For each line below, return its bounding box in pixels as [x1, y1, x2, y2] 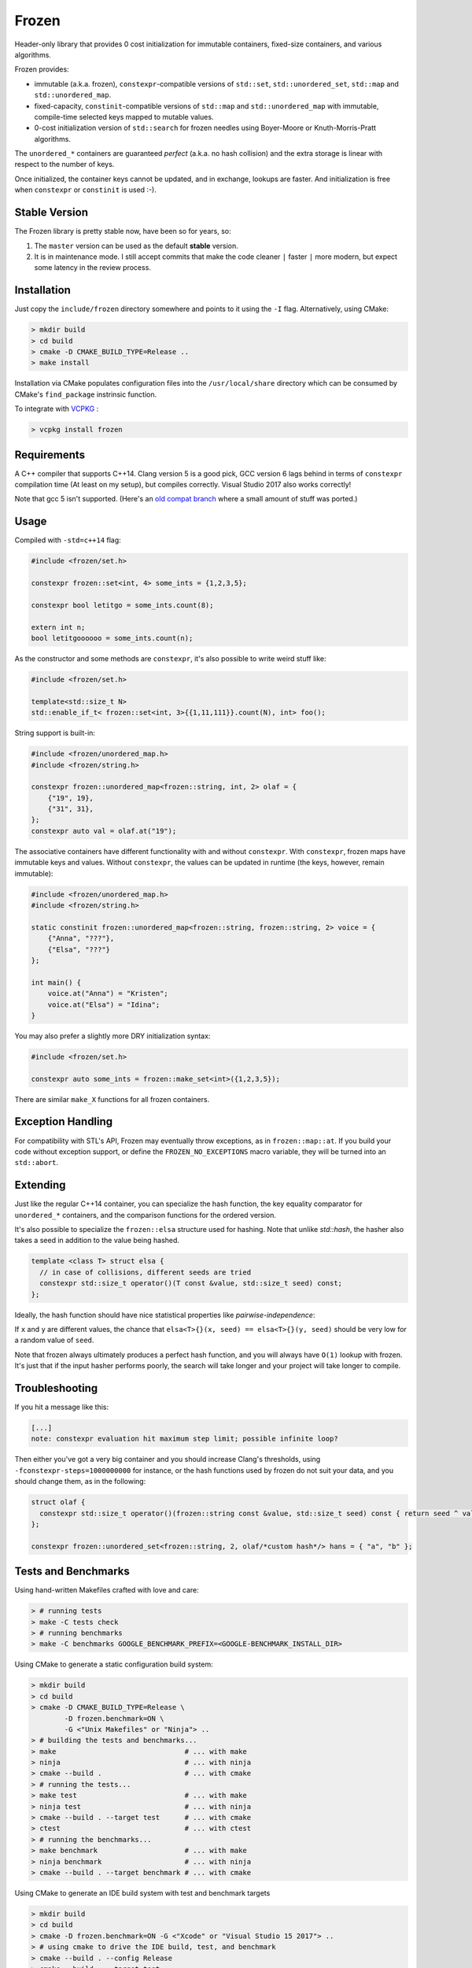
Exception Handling [14, 1115, 113, 1129]
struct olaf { [31, 1498, 86, 1507]
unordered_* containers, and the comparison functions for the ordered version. [14, 1210, 277, 1219]
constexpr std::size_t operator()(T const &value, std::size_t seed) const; [39, 1279, 342, 1288]
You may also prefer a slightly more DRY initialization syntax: [14, 1031, 211, 1041]
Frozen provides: [14, 65, 70, 74]
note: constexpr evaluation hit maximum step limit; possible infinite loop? [31, 1434, 338, 1444]
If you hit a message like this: [14, 1402, 109, 1412]
